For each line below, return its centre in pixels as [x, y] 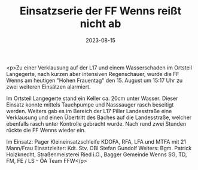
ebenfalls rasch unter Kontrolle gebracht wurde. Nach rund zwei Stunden [96, 123]
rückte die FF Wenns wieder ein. [46, 130]
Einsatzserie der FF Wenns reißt [100, 11]
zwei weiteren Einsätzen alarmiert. [48, 86]
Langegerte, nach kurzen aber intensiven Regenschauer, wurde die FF [93, 74]
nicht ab [100, 24]
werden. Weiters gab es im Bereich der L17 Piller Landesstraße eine [89, 111]
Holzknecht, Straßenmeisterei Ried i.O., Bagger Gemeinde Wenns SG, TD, [97, 154]
